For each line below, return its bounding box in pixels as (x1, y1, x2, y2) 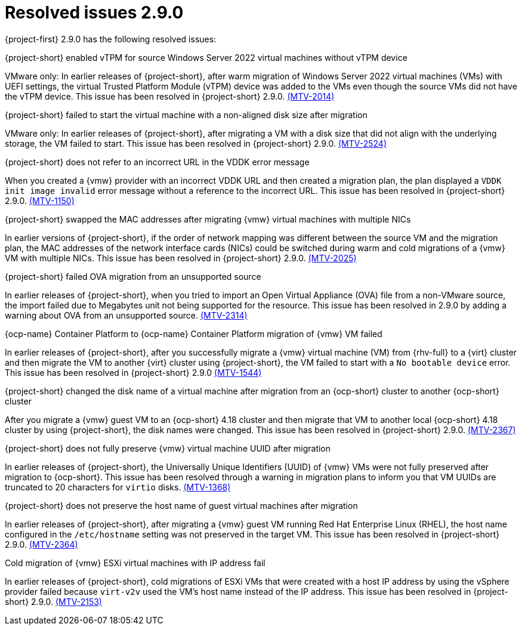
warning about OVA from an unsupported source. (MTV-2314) (5, 310, 248, 320)
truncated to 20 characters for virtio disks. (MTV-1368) (5, 481, 231, 492)
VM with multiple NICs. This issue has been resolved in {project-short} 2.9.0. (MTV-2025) (5, 252, 357, 263)
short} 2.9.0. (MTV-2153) (5, 596, 102, 607)
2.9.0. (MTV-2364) (5, 539, 78, 549)
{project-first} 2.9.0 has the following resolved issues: (5, 33, 217, 44)
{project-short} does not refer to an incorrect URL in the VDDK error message (5, 156, 310, 167)
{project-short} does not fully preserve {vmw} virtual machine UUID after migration (5, 443, 331, 453)
